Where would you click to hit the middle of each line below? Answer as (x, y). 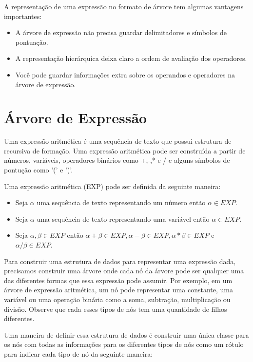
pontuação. (32, 42)
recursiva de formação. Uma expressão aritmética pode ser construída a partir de (125, 150)
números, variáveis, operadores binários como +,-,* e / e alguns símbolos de (117, 160)
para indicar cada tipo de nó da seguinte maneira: (78, 353)
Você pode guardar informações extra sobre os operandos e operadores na (125, 74)
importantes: (23, 16)
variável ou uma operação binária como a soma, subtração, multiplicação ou (117, 299)
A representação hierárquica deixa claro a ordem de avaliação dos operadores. (131, 58)
